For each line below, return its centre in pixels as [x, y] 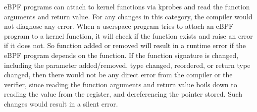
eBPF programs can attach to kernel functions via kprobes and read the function [127, 6]
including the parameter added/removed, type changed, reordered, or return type [127, 65]
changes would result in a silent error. [61, 103]
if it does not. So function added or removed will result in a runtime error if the [125, 45]
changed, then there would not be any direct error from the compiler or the [118, 75]
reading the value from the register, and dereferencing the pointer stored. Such [123, 94]
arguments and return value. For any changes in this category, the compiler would [128, 16]
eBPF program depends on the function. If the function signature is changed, [121, 55]
